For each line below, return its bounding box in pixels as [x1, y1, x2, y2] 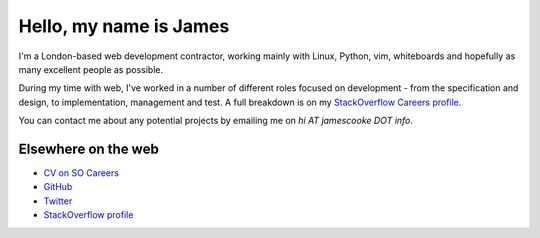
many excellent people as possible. [18, 63, 164, 75]
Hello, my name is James [18, 15, 230, 37]
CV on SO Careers [43, 167, 120, 179]
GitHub [43, 181, 73, 193]
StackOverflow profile [43, 209, 134, 221]
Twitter [43, 195, 73, 207]
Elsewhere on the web [18, 140, 159, 157]
